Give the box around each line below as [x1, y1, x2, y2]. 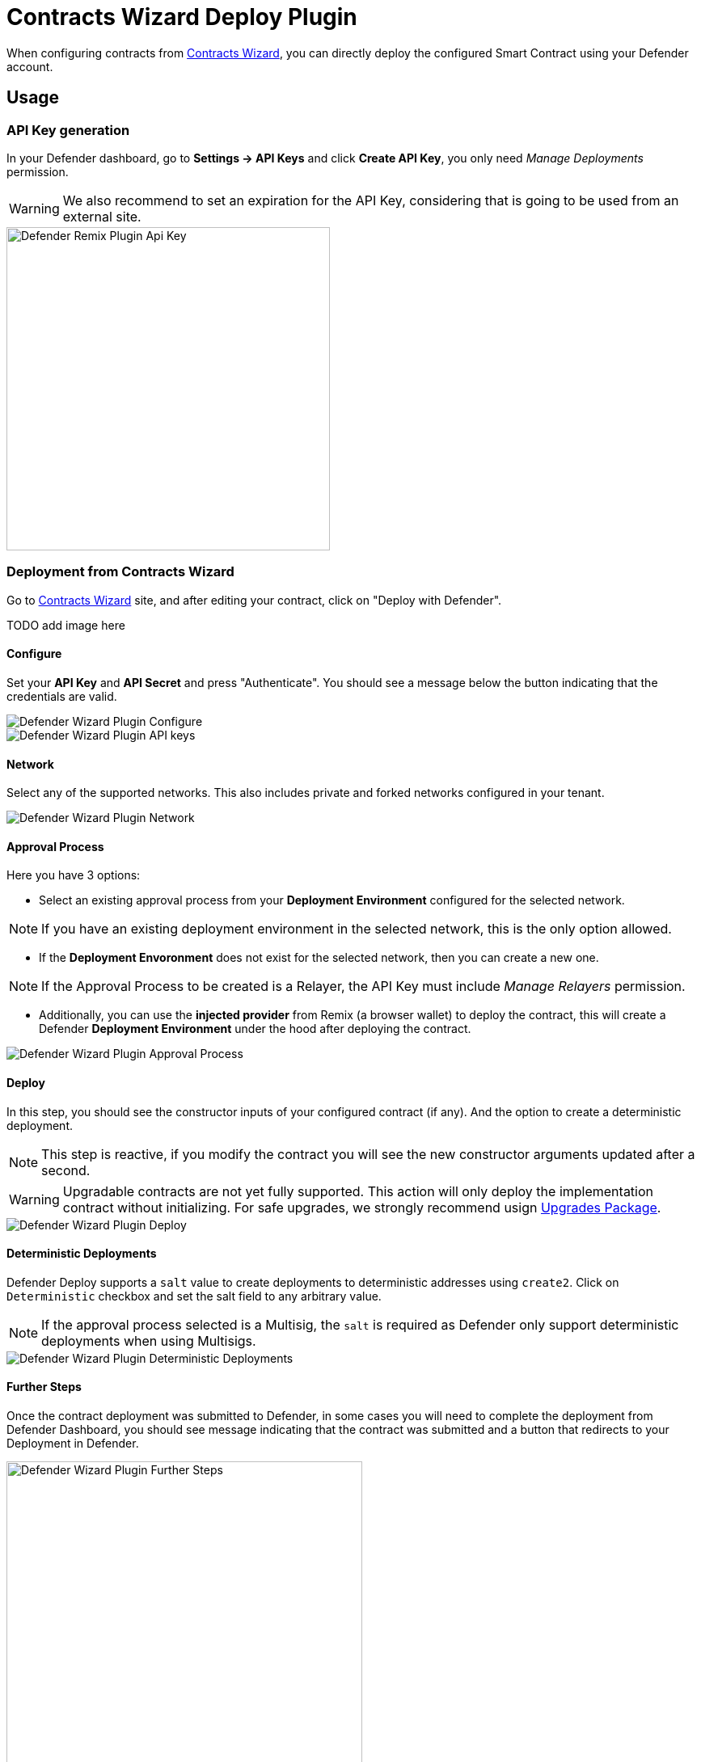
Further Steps [6, 1380, 82, 1394]
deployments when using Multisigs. [41, 1332, 256, 1349]
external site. [62, 208, 141, 225]
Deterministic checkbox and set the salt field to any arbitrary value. [6, 1288, 382, 1303]
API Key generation [6, 121, 130, 138]
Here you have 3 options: [6, 868, 141, 883]
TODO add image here [6, 618, 125, 632]
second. [41, 1161, 91, 1178]
